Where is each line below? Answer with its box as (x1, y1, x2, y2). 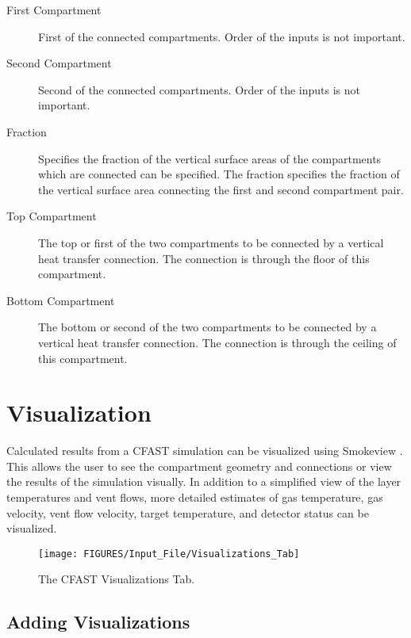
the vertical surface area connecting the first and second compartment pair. (38, 181, 404, 197)
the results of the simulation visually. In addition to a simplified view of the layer (6, 473, 401, 490)
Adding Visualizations (6, 609, 190, 634)
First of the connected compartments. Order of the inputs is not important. (38, 28, 405, 44)
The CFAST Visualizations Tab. (38, 571, 195, 587)
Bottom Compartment (6, 292, 115, 308)
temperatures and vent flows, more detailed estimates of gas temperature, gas (6, 489, 383, 505)
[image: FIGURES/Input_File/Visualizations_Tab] (38, 548, 300, 560)
